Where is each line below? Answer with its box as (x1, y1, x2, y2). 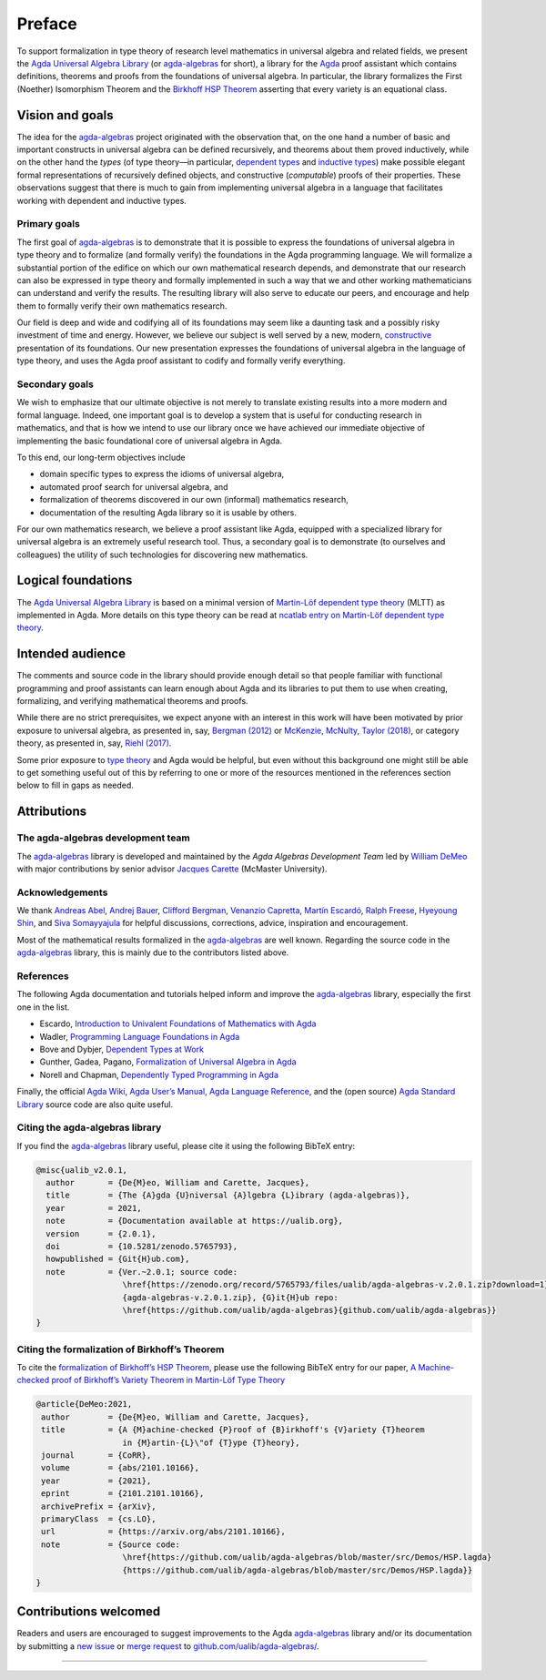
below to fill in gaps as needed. (16, 779, 134, 791)
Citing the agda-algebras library (16, 1121, 162, 1134)
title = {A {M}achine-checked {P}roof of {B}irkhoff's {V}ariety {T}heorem (41, 1425, 425, 1435)
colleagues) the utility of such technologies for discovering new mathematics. (16, 549, 308, 560)
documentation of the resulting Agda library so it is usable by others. (39, 506, 298, 518)
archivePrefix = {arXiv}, (41, 1501, 157, 1512)
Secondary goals (16, 378, 95, 391)
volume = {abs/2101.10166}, (41, 1462, 200, 1473)
